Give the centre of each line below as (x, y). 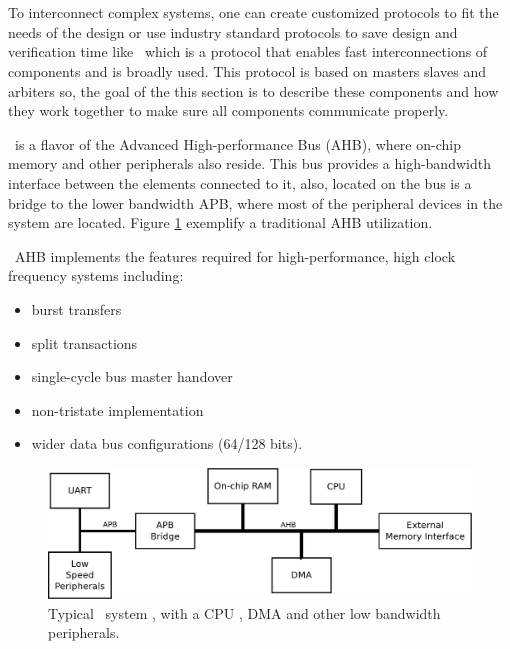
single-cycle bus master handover (132, 376)
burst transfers (76, 308)
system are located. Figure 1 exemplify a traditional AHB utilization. (220, 222)
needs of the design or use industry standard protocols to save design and (233, 31)
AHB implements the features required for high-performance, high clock (235, 255)
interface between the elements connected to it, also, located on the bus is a (240, 182)
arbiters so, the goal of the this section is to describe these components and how (253, 90)
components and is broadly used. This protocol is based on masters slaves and (247, 70)
